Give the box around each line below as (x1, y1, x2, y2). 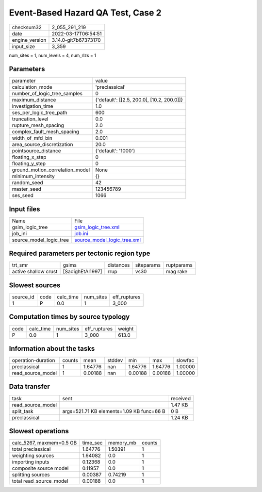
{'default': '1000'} (95, 148, 135, 154)
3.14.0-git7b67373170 (51, 36, 101, 43)
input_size (12, 43, 35, 49)
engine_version (12, 36, 47, 43)
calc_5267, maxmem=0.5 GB (12, 440, 77, 446)
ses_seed (12, 192, 34, 199)
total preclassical (12, 446, 51, 453)
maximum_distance (12, 97, 56, 103)
